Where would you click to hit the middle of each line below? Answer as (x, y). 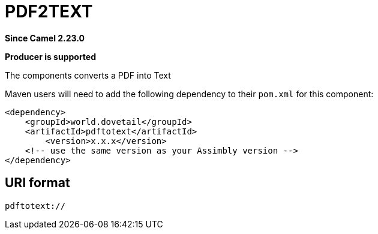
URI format (37, 183)
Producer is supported (51, 56)
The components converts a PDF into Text (88, 75)
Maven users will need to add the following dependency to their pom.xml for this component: (189, 94)
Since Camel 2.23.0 (45, 38)
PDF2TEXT (49, 11)
